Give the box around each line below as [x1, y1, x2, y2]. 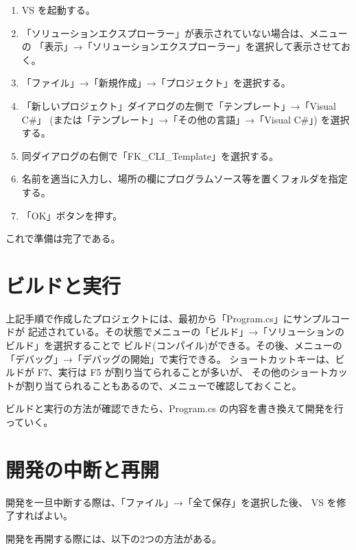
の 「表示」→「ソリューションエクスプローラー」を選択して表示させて [21, 39, 341, 53]
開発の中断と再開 [5, 455, 160, 483]
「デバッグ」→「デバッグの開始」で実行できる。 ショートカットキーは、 [5, 351, 335, 366]
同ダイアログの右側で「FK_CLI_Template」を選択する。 [21, 148, 278, 163]
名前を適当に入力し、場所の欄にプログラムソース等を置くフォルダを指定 [21, 171, 348, 186]
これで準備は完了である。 [5, 231, 121, 246]
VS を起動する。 [21, 3, 95, 16]
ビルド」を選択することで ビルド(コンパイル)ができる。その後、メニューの [5, 338, 342, 352]
